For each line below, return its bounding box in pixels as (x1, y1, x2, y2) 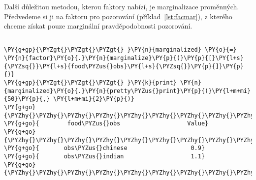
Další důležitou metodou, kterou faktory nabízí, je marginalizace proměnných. (4, 1, 239, 11)
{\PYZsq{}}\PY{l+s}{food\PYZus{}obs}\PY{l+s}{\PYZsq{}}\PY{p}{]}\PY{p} (4, 62, 244, 70)
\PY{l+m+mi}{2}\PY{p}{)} (53, 95, 134, 103)
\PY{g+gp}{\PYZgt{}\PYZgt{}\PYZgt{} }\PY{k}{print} (4, 79, 177, 87)
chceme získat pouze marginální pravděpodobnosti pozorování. (4, 21, 192, 31)
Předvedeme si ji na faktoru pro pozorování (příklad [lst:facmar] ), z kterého (4, 11, 232, 21)
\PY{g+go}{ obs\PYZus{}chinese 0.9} (4, 145, 205, 152)
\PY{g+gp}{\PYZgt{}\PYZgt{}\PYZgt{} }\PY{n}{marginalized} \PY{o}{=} (4, 46, 237, 54)
